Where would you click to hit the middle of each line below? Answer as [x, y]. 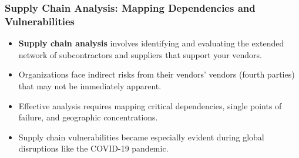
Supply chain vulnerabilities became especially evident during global [141, 137]
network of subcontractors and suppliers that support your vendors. [140, 54]
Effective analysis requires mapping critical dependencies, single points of [150, 105]
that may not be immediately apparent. [90, 85]
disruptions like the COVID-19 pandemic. [93, 148]
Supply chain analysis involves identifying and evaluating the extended [151, 43]
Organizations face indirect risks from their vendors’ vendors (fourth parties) [157, 74]
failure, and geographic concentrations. [88, 117]
